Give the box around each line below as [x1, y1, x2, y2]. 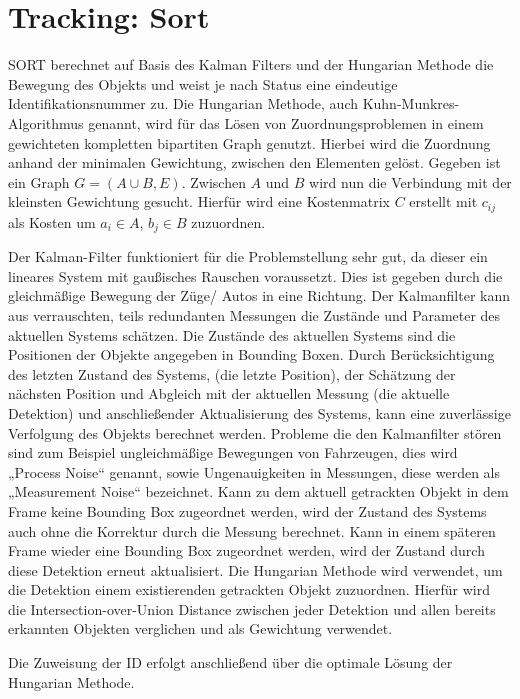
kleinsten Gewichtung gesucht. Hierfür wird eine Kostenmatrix [8, 191, 390, 212]
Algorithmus [8, 112, 84, 133]
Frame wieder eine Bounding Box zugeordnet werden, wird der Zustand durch [8, 540, 485, 561]
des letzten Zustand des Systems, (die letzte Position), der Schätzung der [8, 363, 456, 384]
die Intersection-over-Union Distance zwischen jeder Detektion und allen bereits [8, 598, 496, 619]
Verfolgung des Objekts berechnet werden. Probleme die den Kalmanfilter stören [8, 422, 502, 443]
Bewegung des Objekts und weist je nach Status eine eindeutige [8, 73, 398, 94]
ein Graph [8, 171, 70, 192]
